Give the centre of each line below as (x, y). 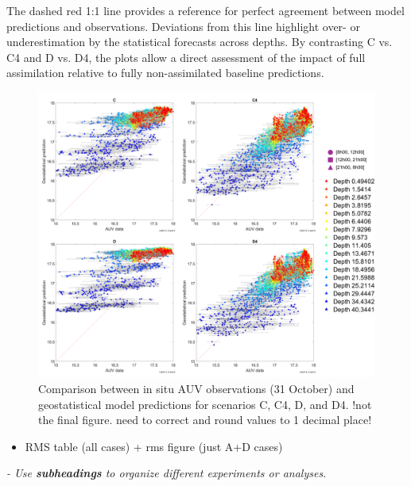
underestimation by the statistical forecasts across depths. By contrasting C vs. (200, 42)
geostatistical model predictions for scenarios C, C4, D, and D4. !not (205, 404)
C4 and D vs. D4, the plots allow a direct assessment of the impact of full (186, 57)
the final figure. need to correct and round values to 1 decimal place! (205, 420)
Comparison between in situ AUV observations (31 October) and (196, 388)
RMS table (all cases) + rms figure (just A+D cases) (154, 446)
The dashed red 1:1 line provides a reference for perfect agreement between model (205, 10)
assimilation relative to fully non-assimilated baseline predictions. (165, 73)
